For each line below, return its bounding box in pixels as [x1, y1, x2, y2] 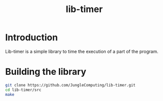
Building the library [5, 66, 86, 77]
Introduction [5, 32, 58, 43]
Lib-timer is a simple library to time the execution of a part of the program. [5, 48, 158, 54]
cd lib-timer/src [5, 87, 42, 92]
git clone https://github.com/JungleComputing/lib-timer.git [5, 82, 136, 87]
